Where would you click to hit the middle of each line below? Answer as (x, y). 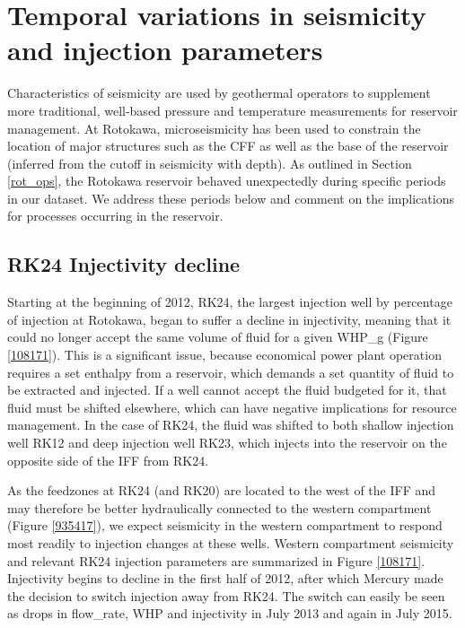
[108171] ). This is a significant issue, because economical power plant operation (224, 355)
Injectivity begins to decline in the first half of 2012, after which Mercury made (225, 578)
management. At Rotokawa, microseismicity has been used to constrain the (214, 128)
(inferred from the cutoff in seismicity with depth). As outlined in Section (210, 163)
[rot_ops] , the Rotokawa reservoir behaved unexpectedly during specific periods (227, 181)
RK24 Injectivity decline (124, 264)
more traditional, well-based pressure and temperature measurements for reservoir (232, 110)
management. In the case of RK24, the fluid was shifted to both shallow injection (231, 425)
